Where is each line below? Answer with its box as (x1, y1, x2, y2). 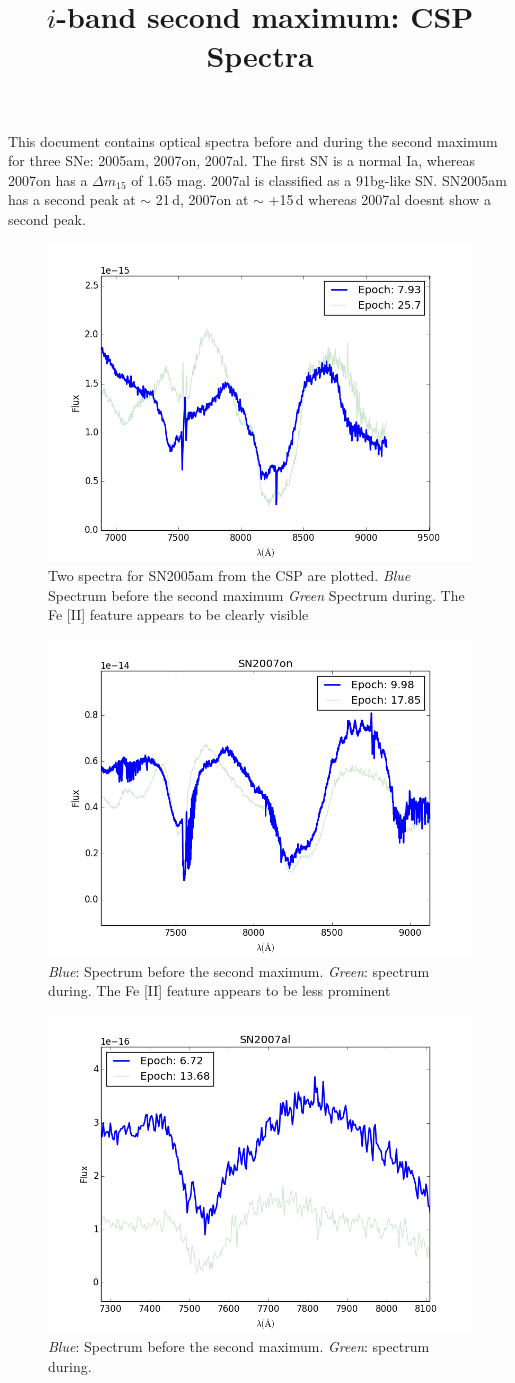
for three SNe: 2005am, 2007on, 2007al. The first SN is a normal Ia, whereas (8, 150, 476, 171)
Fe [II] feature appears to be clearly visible (48, 604, 309, 625)
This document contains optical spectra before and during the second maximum (8, 130, 498, 151)
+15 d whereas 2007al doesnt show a (268, 189, 491, 210)
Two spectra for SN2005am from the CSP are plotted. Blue (48, 565, 411, 586)
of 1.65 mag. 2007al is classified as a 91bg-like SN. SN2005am (131, 169, 507, 190)
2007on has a (8, 169, 88, 190)
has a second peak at (8, 189, 136, 210)
